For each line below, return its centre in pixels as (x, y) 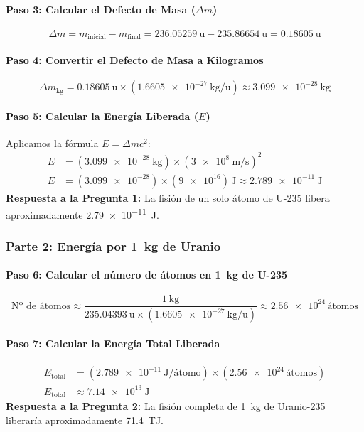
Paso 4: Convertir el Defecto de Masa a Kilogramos (135, 59)
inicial (97, 37)
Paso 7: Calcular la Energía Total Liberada (113, 343)
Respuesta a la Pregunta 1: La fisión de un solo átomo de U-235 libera (168, 198)
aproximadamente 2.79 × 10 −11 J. (82, 213)
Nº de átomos (41, 306)
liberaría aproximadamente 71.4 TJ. (85, 420)
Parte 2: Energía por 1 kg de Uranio (113, 245)
